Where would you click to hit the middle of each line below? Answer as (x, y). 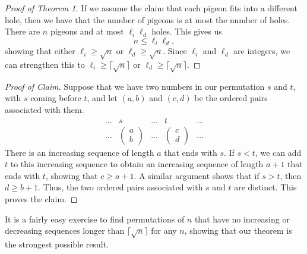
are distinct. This (265, 187)
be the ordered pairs (231, 98)
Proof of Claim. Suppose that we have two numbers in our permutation (135, 86)
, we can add (278, 152)
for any (164, 231)
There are (23, 31)
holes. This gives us (187, 31)
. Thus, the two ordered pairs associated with (121, 187)
